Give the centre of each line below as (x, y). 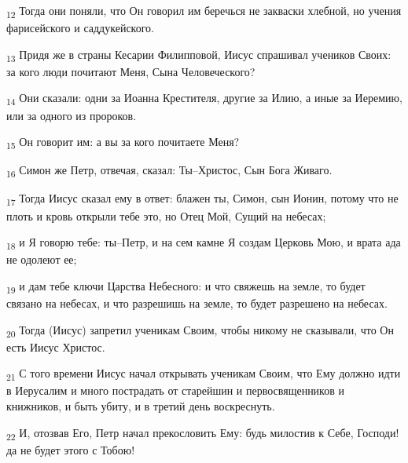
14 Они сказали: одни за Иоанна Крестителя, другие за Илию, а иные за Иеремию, (204, 99)
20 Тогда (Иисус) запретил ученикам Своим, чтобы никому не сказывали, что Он (200, 330)
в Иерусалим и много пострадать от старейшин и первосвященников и (175, 390)
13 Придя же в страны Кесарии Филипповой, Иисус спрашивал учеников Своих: (199, 55)
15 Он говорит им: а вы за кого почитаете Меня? (123, 142)
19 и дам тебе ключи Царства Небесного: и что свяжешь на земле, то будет (186, 286)
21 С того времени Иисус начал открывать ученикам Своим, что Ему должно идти (204, 374)
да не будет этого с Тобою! (71, 449)
